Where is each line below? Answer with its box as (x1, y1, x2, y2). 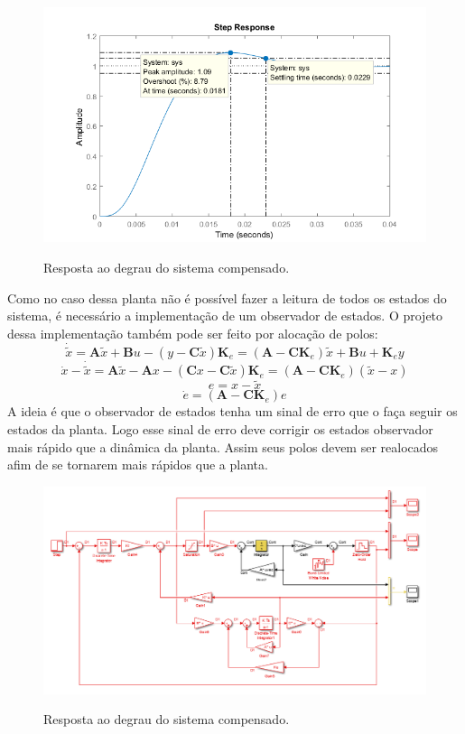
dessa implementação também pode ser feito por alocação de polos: (7, 323, 378, 342)
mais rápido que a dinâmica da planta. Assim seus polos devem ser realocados (7, 437, 439, 456)
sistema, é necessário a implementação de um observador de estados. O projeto (7, 306, 443, 325)
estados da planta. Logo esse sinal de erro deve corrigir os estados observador (7, 420, 433, 438)
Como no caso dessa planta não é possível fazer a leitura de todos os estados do (7, 288, 447, 307)
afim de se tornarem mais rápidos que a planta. (7, 455, 268, 474)
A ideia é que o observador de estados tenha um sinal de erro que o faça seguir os (7, 402, 458, 421)
